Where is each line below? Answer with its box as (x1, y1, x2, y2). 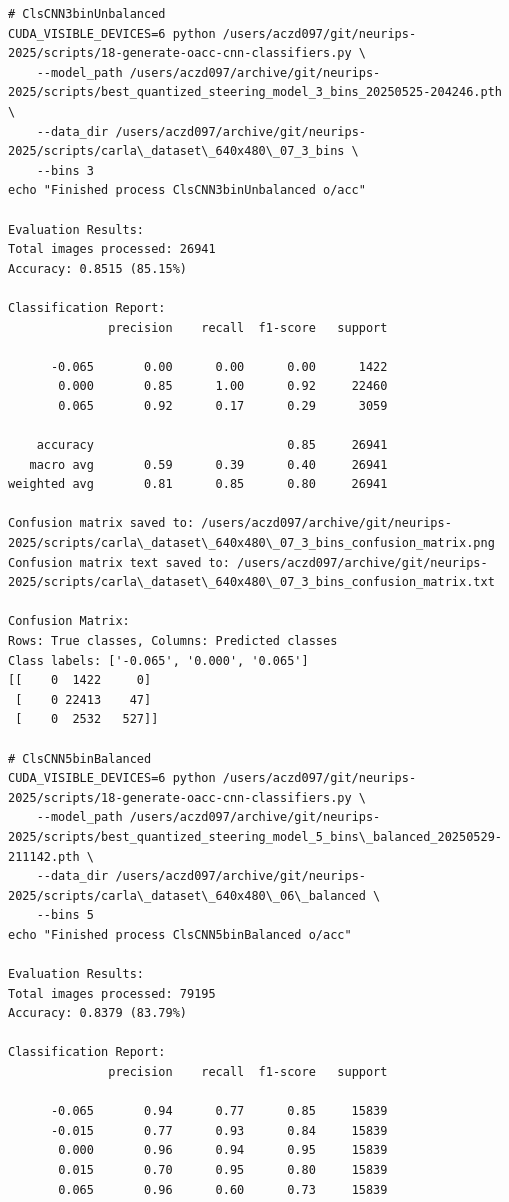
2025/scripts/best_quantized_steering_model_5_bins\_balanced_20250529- (8, 829, 502, 844)
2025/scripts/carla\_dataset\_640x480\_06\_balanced (8, 888, 366, 903)
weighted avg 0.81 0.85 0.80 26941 (8, 477, 388, 492)
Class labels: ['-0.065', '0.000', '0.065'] (8, 653, 309, 668)
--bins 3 (36, 163, 94, 178)
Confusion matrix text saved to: (8, 555, 230, 570)
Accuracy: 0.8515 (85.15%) (8, 261, 187, 276)
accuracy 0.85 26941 (36, 438, 388, 453)
